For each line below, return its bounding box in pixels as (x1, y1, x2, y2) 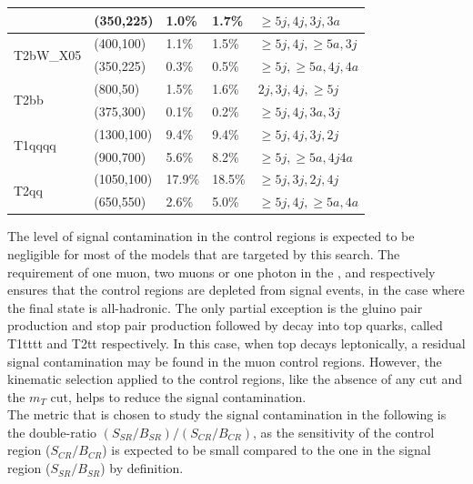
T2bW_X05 (14, 45, 82, 64)
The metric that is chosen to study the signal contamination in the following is (7, 405, 447, 424)
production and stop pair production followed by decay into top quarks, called (7, 316, 443, 335)
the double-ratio (7, 422, 97, 441)
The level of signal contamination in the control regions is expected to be (7, 227, 415, 246)
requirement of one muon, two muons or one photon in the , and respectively (7, 262, 436, 281)
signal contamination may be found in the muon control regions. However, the (7, 351, 442, 370)
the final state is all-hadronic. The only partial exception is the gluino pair (7, 297, 423, 317)
